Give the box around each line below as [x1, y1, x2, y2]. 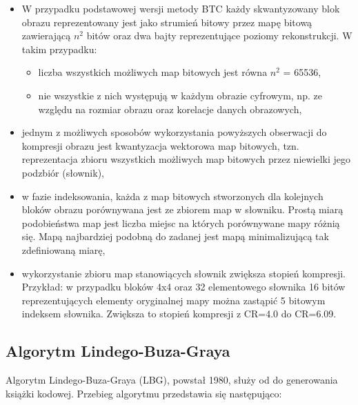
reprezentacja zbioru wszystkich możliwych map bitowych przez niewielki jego [21, 152, 351, 166]
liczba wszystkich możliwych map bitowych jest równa [38, 65, 268, 79]
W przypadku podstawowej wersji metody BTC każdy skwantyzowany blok [21, 1, 340, 15]
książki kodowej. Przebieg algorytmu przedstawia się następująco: [6, 386, 282, 400]
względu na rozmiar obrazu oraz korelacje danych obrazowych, [38, 101, 302, 116]
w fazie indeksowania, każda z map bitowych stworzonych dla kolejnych [21, 188, 324, 203]
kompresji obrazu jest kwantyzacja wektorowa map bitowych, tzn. [21, 138, 299, 152]
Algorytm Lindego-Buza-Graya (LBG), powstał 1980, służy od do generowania [6, 373, 338, 387]
